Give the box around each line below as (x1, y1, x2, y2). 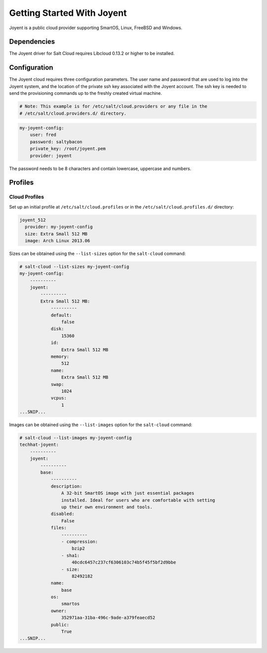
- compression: (61, 539, 98, 544)
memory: (50, 354, 69, 359)
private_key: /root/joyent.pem (30, 146, 106, 152)
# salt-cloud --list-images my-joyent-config (19, 435, 132, 441)
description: (50, 483, 83, 489)
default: (50, 312, 72, 318)
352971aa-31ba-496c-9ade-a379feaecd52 (61, 615, 155, 620)
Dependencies (9, 38, 55, 46)
